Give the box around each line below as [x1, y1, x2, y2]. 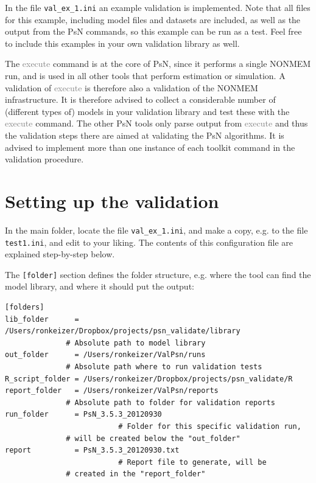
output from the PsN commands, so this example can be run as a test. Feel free [5, 25, 302, 38]
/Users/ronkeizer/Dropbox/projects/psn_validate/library [5, 327, 241, 336]
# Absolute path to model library [66, 338, 206, 347]
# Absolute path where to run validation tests [66, 363, 262, 372]
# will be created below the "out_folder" [66, 434, 241, 443]
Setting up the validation [5, 188, 219, 213]
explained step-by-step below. [5, 248, 115, 260]
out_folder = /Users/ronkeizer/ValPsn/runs [5, 350, 206, 360]
